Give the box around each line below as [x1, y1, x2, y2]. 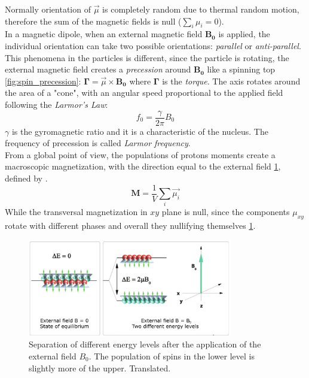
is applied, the [218, 28, 270, 40]
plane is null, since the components [161, 205, 290, 218]
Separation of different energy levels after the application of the [29, 338, 261, 350]
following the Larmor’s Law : [5, 98, 108, 110]
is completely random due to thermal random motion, [102, 3, 299, 15]
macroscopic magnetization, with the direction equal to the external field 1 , [5, 160, 281, 173]
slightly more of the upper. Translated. [29, 361, 171, 374]
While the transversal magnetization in [5, 205, 148, 218]
